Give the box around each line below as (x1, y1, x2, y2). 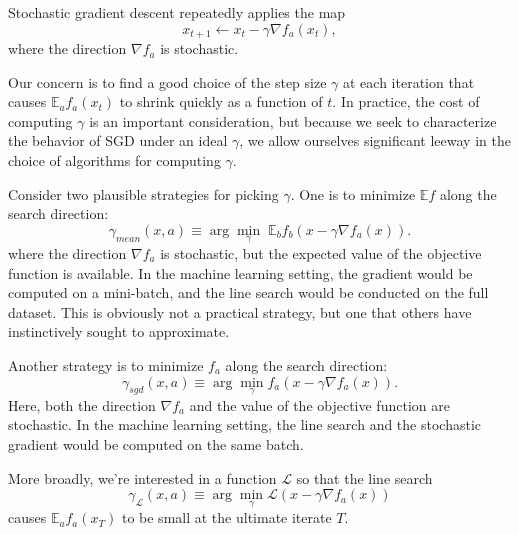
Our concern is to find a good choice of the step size (8, 71, 327, 92)
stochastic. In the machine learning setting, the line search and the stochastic (8, 414, 482, 435)
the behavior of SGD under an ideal (8, 130, 228, 151)
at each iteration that (342, 71, 475, 92)
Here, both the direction (8, 394, 156, 415)
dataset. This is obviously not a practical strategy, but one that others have (8, 301, 472, 322)
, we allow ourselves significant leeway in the (239, 130, 511, 151)
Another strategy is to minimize (8, 354, 204, 375)
